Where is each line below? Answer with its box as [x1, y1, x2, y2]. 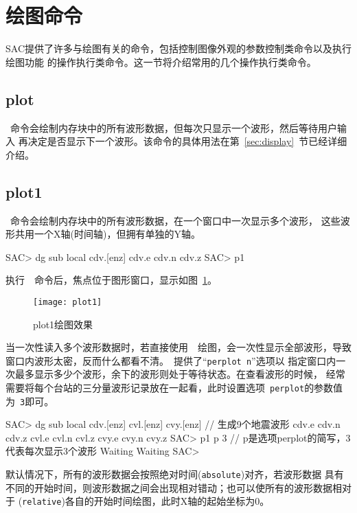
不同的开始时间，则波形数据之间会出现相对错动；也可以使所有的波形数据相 [5, 480, 342, 494]
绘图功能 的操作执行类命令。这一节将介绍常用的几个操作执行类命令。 [5, 54, 316, 69]
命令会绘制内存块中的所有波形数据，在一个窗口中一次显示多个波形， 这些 [10, 213, 341, 227]
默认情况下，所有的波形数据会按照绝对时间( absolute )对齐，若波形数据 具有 [5, 467, 344, 481]
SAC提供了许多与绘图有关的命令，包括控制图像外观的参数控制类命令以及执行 [5, 41, 352, 56]
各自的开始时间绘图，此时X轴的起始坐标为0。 [65, 494, 270, 508]
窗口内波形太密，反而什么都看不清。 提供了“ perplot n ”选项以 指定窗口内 [5, 353, 336, 367]
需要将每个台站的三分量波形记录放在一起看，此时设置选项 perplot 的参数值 [5, 380, 343, 394]
